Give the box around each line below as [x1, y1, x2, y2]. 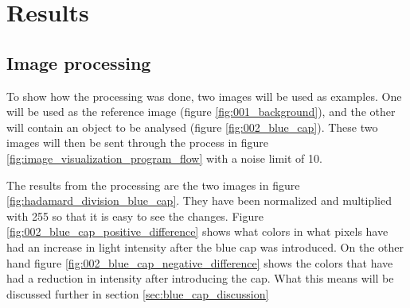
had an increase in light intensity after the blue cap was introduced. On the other [6, 238, 404, 255]
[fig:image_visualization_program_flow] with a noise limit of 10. [6, 149, 322, 166]
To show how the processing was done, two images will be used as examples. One [6, 87, 402, 104]
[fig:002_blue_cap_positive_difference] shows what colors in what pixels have [6, 223, 389, 240]
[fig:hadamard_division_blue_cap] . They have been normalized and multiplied [6, 192, 392, 209]
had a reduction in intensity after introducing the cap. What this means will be [6, 270, 394, 287]
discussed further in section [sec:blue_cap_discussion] [6, 285, 269, 302]
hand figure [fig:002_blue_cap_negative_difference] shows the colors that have [6, 254, 393, 271]
